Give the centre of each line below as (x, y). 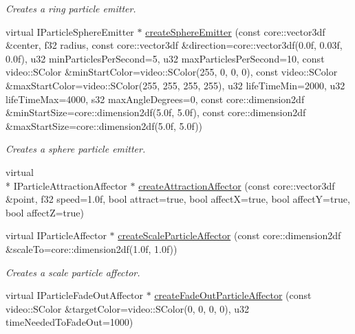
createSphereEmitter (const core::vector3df (235, 31)
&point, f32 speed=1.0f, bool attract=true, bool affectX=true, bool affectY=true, (178, 199)
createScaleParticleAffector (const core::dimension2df (229, 235)
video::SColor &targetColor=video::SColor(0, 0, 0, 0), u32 (128, 308)
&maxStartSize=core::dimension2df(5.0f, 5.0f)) (104, 125)
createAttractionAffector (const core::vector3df (237, 185)
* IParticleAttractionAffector (66, 185)
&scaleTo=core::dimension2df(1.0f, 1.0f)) (92, 248)
